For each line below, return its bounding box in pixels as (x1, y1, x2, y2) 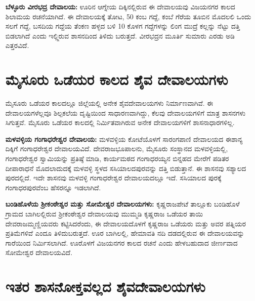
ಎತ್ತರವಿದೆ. (5, 40, 29, 50)
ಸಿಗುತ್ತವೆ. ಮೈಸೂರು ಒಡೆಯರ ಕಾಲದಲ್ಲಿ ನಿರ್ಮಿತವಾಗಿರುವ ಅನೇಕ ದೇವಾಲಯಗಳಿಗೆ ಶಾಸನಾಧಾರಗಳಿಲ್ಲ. (5, 117, 235, 128)
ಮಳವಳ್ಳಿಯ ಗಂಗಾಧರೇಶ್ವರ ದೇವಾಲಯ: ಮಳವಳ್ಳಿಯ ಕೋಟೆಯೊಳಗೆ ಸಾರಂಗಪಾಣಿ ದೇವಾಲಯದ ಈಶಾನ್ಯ (5, 133, 243, 144)
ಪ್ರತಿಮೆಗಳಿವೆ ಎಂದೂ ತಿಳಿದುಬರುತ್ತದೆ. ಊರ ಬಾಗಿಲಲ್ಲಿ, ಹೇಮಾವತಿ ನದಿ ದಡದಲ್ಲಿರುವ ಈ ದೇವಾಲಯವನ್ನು (5, 228, 245, 238)
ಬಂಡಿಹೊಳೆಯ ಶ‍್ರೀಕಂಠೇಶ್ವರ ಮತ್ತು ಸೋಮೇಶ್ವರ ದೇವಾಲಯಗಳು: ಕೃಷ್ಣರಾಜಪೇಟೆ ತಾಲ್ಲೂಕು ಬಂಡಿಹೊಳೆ (5, 199, 240, 209)
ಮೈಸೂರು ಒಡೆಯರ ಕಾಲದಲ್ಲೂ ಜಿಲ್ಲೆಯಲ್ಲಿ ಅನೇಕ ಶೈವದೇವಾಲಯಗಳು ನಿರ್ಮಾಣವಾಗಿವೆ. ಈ (5, 98, 213, 108)
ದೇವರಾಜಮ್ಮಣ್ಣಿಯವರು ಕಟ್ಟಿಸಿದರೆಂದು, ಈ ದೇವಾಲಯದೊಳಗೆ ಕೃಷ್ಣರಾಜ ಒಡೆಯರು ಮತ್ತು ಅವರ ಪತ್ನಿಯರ (5, 218, 246, 228)
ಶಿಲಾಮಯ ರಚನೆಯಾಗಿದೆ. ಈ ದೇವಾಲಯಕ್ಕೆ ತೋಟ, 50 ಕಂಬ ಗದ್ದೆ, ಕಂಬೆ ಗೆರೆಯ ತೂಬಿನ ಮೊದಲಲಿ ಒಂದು (5, 11, 251, 21)
